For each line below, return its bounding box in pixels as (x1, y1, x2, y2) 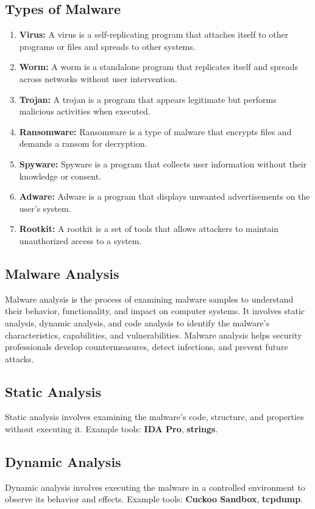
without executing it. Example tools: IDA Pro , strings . (5, 423, 218, 435)
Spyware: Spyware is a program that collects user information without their (19, 157, 307, 170)
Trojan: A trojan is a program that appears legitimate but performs (19, 93, 277, 105)
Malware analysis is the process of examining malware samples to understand (5, 292, 294, 305)
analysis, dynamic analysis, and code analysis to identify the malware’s (5, 316, 270, 329)
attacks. (5, 352, 34, 365)
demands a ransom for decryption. (19, 137, 147, 150)
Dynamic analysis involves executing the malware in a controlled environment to (5, 480, 305, 493)
